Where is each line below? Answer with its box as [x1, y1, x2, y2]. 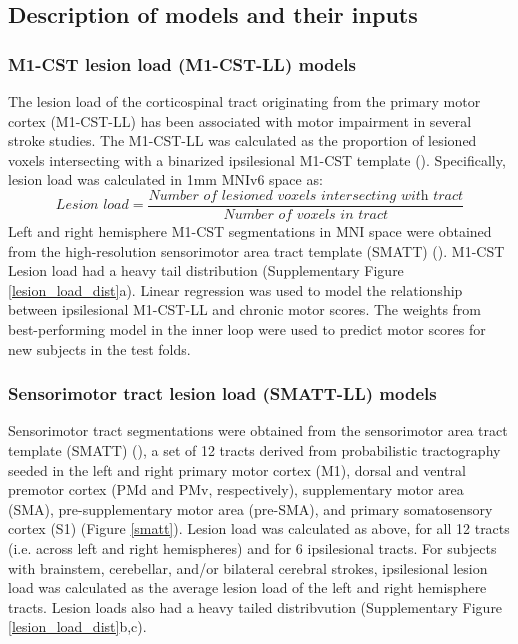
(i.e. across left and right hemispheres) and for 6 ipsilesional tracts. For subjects [8, 537, 497, 558]
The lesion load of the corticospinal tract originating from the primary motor [8, 91, 481, 111]
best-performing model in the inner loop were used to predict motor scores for [8, 319, 486, 339]
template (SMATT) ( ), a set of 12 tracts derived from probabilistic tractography [8, 440, 501, 460]
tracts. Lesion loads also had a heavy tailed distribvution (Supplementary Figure [8, 596, 503, 617]
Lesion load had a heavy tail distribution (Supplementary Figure [8, 260, 404, 281]
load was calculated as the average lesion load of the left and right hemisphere [8, 577, 487, 598]
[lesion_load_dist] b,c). [8, 616, 147, 637]
